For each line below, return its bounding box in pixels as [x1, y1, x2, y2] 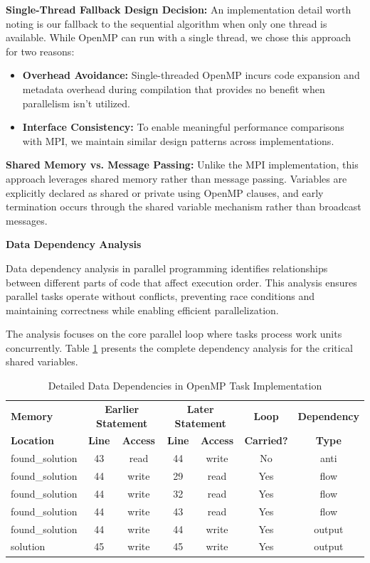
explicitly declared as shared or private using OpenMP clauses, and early [6, 185, 324, 200]
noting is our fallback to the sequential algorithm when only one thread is [6, 16, 327, 31]
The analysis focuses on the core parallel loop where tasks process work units [6, 326, 342, 341]
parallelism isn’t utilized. [22, 95, 130, 110]
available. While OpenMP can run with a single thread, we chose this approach [6, 30, 351, 45]
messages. [6, 213, 48, 227]
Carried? [244, 433, 288, 448]
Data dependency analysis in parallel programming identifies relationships [6, 260, 328, 275]
